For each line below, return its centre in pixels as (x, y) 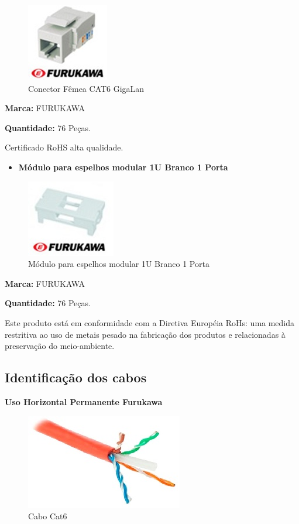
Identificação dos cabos (76, 377)
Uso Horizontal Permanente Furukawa (84, 401)
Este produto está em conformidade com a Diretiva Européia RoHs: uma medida (150, 322)
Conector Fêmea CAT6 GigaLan (86, 88)
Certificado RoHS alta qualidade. (64, 147)
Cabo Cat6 (48, 516)
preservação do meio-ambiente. (60, 346)
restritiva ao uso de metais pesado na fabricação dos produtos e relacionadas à (145, 334)
